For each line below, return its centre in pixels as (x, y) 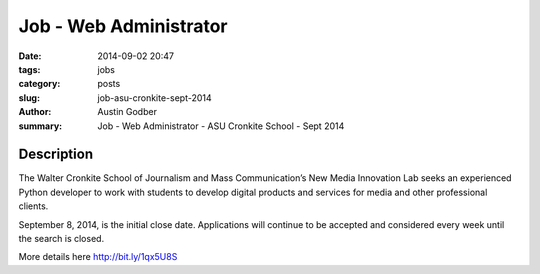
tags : (29, 69)
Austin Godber (127, 112)
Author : (35, 112)
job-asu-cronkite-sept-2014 (154, 97)
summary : (40, 126)
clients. (33, 206)
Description (56, 154)
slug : (29, 97)
